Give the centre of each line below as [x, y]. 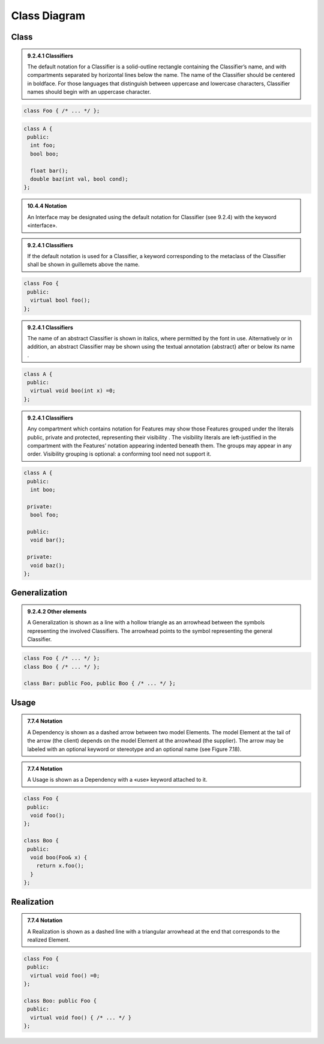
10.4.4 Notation [47, 206]
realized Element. [49, 940]
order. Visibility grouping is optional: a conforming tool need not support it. [119, 454]
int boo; [43, 490]
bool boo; [45, 154]
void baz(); [48, 565]
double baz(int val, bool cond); [79, 179]
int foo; [43, 145]
